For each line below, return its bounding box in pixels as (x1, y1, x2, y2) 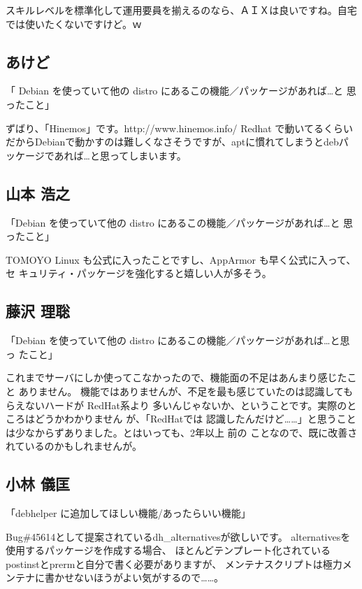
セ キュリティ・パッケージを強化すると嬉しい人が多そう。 (6, 266, 272, 281)
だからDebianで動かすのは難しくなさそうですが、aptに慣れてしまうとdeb (6, 134, 339, 149)
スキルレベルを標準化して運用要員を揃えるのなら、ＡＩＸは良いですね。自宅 (6, 3, 357, 17)
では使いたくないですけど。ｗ (6, 16, 142, 31)
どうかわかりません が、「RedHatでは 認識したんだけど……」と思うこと (34, 411, 356, 426)
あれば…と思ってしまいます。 (54, 148, 187, 162)
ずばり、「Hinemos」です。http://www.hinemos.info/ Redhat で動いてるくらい (6, 120, 353, 135)
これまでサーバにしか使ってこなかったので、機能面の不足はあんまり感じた (6, 370, 347, 385)
